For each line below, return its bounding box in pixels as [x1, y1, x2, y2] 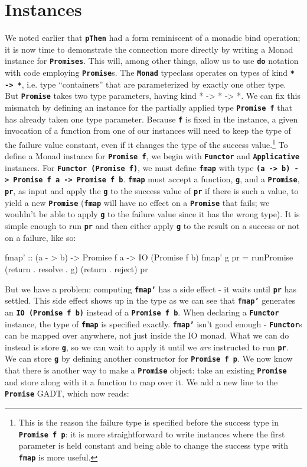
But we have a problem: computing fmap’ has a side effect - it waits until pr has [5, 282, 296, 295]
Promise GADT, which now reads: [5, 387, 129, 400]
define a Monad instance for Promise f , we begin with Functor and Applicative [5, 150, 300, 162]
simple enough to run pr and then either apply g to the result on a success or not [5, 220, 300, 232]
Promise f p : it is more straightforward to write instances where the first [18, 427, 285, 440]
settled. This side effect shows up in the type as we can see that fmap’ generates [5, 294, 296, 307]
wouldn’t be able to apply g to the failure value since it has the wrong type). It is [5, 208, 300, 220]
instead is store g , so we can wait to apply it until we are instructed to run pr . [5, 340, 289, 353]
